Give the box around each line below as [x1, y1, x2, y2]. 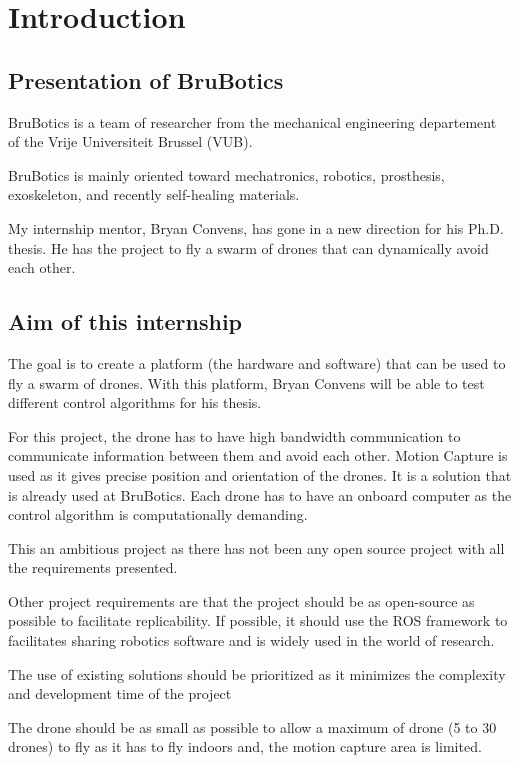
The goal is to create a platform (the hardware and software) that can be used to [8, 352, 506, 373]
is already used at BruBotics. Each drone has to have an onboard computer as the [8, 484, 512, 505]
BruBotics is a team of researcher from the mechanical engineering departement [8, 111, 497, 132]
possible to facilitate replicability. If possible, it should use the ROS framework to [8, 610, 508, 631]
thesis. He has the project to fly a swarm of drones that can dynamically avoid [8, 237, 489, 258]
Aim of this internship [8, 306, 243, 337]
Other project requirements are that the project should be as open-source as [8, 590, 475, 611]
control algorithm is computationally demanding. [8, 504, 308, 525]
